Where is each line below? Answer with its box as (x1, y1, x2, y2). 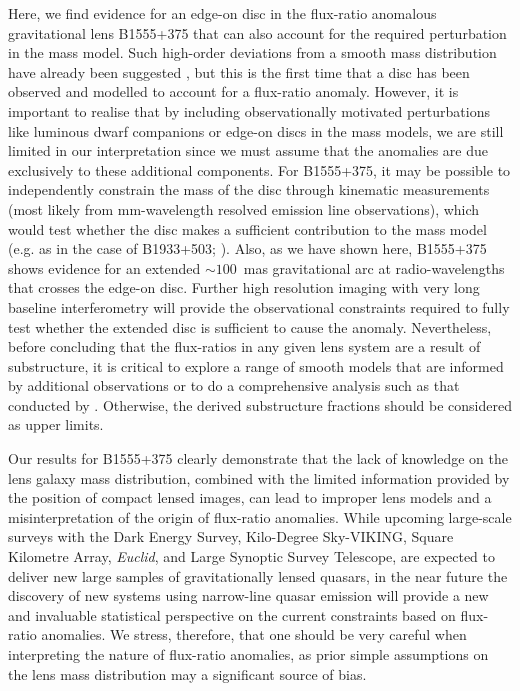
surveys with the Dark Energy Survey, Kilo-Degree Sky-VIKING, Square (8, 526, 454, 547)
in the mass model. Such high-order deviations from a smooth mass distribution (8, 42, 497, 63)
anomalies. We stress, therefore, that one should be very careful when (41, 624, 467, 645)
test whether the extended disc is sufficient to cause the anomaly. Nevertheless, (8, 316, 492, 337)
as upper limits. (8, 414, 104, 435)
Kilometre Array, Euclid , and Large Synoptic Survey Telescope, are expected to (8, 546, 496, 567)
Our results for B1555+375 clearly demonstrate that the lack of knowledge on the (8, 448, 508, 469)
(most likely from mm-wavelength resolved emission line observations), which (8, 198, 480, 219)
